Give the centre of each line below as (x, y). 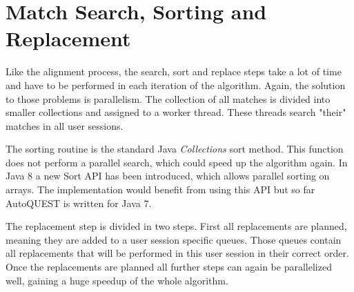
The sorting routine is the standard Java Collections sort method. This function (175, 149)
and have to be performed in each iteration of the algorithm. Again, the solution (176, 85)
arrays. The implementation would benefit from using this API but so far (160, 189)
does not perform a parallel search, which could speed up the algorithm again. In (177, 162)
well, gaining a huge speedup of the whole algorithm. (117, 280)
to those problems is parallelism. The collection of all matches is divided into (168, 98)
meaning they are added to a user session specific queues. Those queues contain (174, 239)
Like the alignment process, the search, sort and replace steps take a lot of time (174, 71)
